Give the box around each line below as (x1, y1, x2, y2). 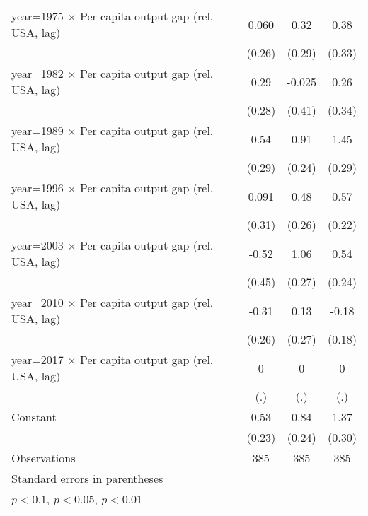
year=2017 (11, 351, 64, 368)
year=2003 (11, 237, 64, 253)
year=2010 (11, 294, 64, 310)
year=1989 (11, 122, 64, 139)
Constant (11, 409, 57, 425)
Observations (11, 450, 76, 466)
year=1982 (11, 65, 64, 81)
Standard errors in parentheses (11, 470, 163, 486)
